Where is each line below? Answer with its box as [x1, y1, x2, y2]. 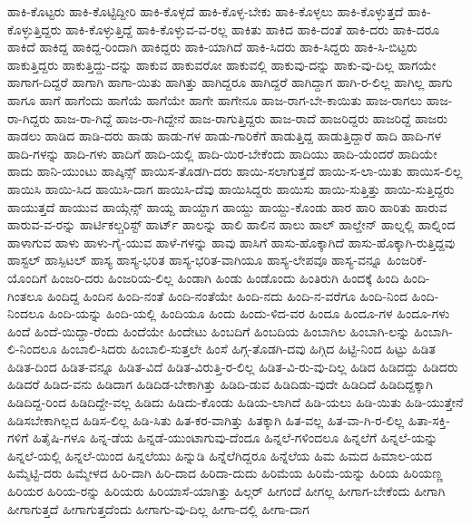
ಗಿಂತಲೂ [7, 286, 44, 305]
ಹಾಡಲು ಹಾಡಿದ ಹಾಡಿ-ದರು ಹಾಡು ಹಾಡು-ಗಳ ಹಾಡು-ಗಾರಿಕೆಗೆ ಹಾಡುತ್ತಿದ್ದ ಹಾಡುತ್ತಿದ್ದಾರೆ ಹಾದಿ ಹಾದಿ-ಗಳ [7, 126, 442, 145]
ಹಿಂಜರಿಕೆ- [387, 250, 427, 269]
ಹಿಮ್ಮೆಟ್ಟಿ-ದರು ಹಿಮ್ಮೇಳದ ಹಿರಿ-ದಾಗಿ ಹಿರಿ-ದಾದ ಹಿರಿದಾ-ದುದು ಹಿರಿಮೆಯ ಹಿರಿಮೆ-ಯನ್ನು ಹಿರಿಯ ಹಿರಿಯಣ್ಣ [7, 463, 444, 482]
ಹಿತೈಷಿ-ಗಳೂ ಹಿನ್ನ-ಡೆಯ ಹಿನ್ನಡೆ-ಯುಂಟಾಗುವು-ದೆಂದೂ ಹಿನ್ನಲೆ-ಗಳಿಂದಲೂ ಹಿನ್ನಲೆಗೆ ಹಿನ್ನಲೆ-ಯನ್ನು [32, 428, 438, 447]
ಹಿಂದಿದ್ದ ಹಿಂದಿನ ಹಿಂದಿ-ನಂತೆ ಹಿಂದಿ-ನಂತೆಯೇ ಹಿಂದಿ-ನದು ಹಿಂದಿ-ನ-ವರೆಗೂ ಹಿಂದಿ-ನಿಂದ [46, 286, 408, 305]
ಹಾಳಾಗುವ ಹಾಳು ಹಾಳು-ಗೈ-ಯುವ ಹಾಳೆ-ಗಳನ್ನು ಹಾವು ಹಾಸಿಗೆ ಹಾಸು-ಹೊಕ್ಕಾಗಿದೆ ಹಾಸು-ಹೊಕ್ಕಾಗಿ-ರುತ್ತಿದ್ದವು [7, 232, 456, 251]
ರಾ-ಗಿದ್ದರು [7, 108, 50, 127]
